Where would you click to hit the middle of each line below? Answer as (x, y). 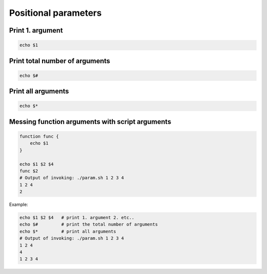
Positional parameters (55, 13)
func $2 (29, 171)
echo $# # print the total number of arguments (89, 224)
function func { (39, 136)
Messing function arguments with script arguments (90, 122)
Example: (19, 204)
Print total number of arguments (60, 61)
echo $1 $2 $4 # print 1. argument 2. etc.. (77, 218)
